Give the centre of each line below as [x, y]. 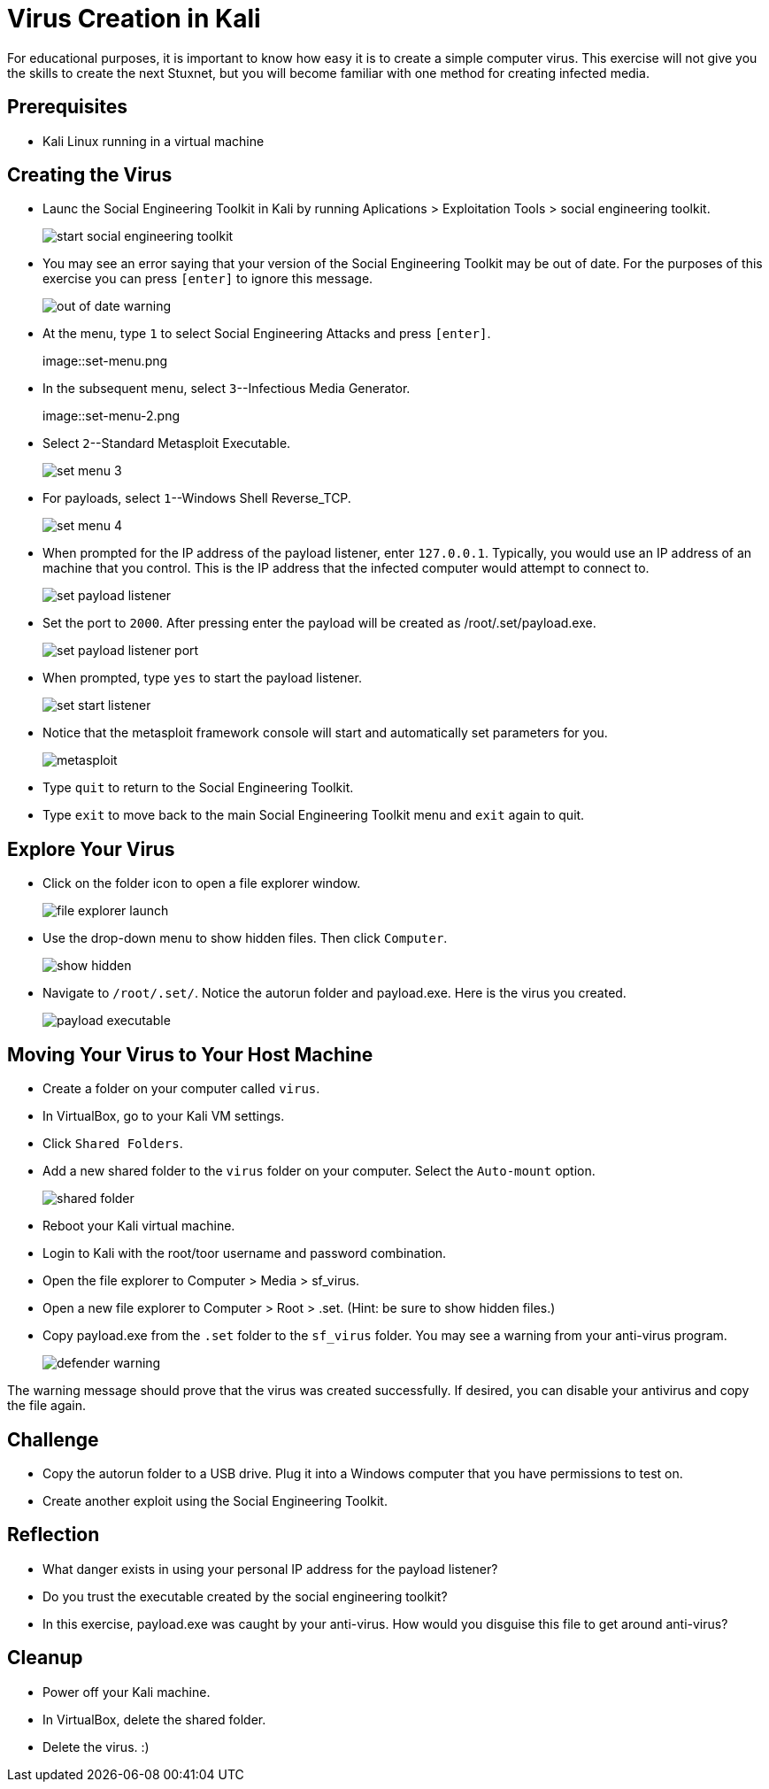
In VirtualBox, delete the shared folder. [154, 1719]
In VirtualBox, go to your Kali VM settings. [164, 1116]
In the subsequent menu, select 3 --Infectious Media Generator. [227, 389]
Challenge [53, 1439]
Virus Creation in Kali [134, 19]
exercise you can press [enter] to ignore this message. [208, 279]
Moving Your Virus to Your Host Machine [190, 1054]
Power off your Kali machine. [127, 1692]
